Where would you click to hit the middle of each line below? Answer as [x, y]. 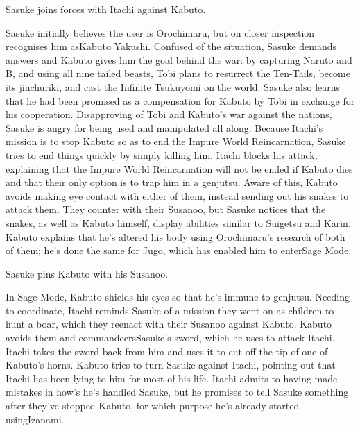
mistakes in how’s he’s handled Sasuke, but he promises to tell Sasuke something [177, 392]
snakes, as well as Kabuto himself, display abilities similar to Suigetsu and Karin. [178, 222]
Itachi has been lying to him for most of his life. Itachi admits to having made [172, 378]
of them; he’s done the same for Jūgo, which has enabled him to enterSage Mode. [179, 250]
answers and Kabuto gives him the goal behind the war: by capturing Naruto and [179, 59]
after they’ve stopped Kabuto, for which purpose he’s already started [153, 406]
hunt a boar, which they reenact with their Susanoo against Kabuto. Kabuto [169, 324]
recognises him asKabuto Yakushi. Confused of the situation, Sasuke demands [171, 46]
